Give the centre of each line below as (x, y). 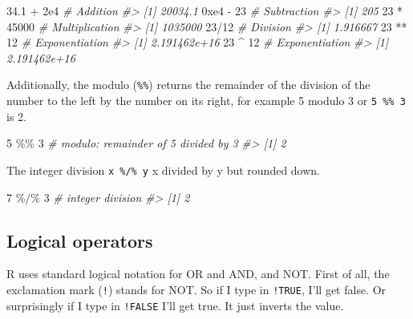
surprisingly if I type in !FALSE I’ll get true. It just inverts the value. (175, 305)
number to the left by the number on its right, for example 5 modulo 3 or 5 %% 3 (206, 101)
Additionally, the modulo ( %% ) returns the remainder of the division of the (188, 85)
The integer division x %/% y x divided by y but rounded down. (164, 170)
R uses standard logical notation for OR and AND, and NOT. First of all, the (198, 274)
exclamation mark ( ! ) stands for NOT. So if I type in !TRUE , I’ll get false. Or (196, 289)
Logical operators (80, 240)
